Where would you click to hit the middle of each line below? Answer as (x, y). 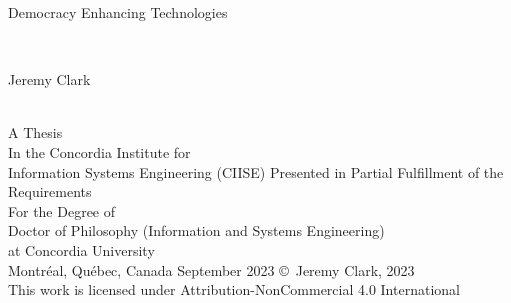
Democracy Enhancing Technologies (118, 12)
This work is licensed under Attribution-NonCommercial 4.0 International (234, 289)
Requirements (50, 191)
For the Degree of (62, 210)
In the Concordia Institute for (99, 151)
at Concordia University (81, 249)
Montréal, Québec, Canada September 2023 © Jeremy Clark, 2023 (211, 269)
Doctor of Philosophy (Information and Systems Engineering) (196, 230)
